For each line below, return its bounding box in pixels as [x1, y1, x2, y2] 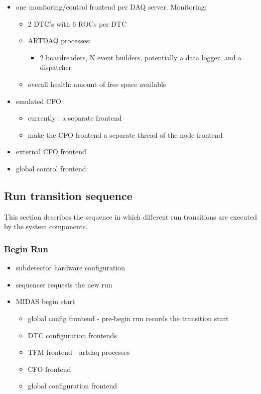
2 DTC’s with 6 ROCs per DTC [28, 18, 127, 29]
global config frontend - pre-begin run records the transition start [28, 313, 229, 323]
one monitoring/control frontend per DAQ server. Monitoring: [16, 2, 207, 12]
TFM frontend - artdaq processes [28, 347, 130, 357]
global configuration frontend [28, 380, 117, 391]
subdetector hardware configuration [16, 262, 125, 273]
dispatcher [40, 62, 72, 72]
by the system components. [4, 221, 88, 232]
